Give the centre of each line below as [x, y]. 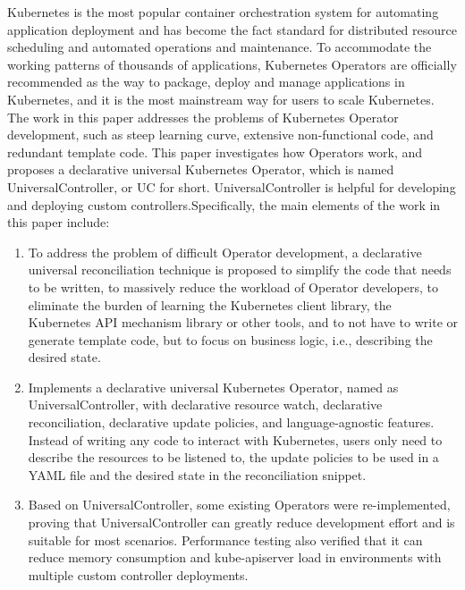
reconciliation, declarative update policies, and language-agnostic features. [231, 422]
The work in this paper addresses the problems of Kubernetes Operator [203, 117]
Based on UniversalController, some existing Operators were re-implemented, [239, 505]
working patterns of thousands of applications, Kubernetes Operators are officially [232, 64]
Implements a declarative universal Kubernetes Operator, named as [213, 387]
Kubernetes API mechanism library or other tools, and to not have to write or [243, 322]
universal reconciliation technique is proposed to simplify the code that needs [240, 270]
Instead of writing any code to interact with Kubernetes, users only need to [235, 439]
